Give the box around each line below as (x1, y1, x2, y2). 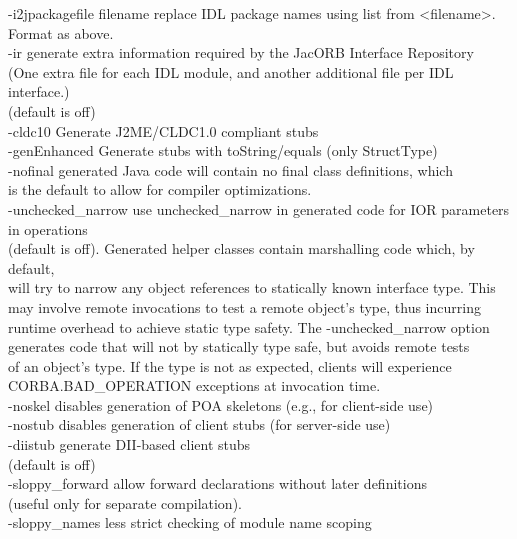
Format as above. (8, 22, 114, 43)
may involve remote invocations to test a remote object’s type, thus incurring (8, 296, 481, 317)
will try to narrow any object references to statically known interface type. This (8, 277, 496, 298)
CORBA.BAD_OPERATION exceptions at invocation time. (8, 375, 381, 396)
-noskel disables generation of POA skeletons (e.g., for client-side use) (8, 394, 434, 415)
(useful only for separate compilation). (8, 492, 242, 513)
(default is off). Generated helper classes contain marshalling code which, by (8, 238, 475, 259)
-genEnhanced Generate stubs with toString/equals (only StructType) (8, 140, 438, 161)
